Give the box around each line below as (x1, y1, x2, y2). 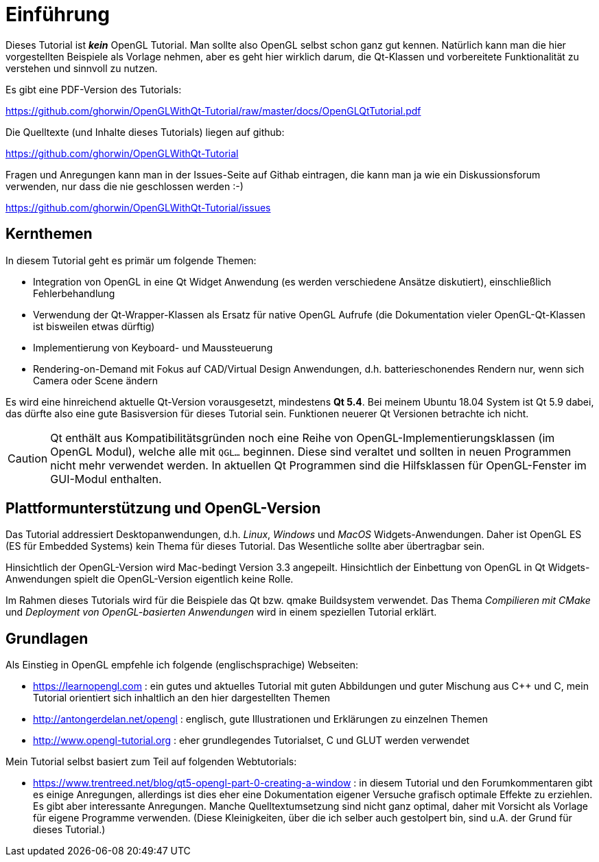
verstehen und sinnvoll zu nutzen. (5, 62, 158, 74)
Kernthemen (5, 225, 93, 243)
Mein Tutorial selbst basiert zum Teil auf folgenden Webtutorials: (5, 756, 297, 768)
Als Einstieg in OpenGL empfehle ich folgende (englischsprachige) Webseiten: (5, 659, 359, 671)
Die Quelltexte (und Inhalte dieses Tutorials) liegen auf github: (5, 126, 285, 138)
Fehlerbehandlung (33, 287, 115, 299)
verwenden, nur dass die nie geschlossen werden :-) (5, 180, 244, 192)
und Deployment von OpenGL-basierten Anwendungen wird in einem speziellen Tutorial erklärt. (5, 606, 437, 618)
